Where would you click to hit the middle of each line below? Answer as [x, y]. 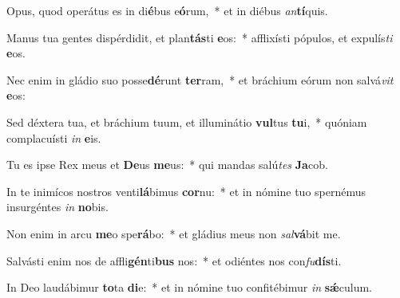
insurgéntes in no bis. [57, 207]
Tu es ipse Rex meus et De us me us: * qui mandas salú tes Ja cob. [167, 165]
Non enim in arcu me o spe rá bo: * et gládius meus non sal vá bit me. [174, 233]
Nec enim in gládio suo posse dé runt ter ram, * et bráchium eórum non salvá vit [200, 79]
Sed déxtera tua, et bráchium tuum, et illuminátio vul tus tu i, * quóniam [187, 122]
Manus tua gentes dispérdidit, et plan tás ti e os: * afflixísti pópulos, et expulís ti [200, 37]
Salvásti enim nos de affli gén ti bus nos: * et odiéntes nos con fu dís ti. [174, 260]
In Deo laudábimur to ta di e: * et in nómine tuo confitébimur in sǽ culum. [189, 287]
